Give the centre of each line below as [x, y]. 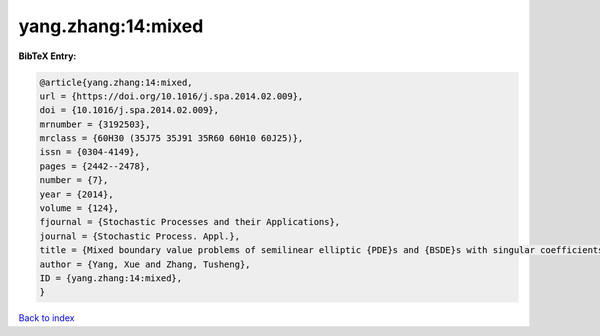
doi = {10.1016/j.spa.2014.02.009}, [129, 110]
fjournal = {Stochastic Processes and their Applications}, [190, 222]
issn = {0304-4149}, [89, 152]
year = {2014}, [76, 194]
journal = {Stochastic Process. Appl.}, [139, 236]
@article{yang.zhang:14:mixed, [116, 82]
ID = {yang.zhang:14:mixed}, [111, 278]
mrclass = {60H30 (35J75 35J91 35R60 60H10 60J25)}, [171, 138]
